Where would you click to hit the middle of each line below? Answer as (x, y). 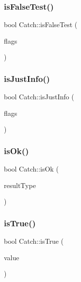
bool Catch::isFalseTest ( (41, 24)
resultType (20, 185)
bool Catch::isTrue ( (34, 241)
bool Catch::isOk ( (31, 169)
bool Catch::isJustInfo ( (39, 97)
